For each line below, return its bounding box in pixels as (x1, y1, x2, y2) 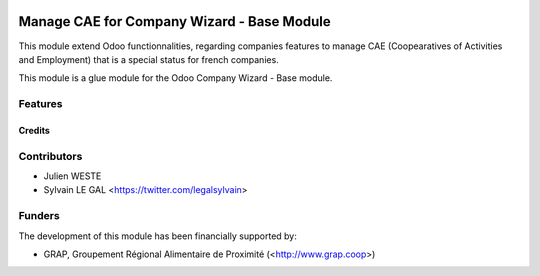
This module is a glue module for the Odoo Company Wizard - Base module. (18, 72, 333, 84)
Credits (18, 124, 50, 136)
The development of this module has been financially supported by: (18, 230, 297, 242)
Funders (18, 209, 60, 223)
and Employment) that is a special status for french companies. (18, 53, 279, 65)
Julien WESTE (43, 170, 102, 182)
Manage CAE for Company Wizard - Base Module (18, 13, 332, 30)
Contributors (18, 149, 83, 163)
